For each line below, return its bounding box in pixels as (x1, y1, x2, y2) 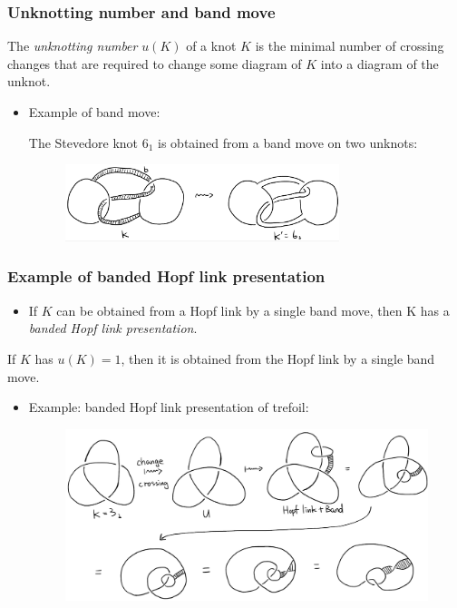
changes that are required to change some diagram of (7, 54, 302, 73)
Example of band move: (28, 103, 160, 121)
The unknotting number (7, 36, 138, 55)
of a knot (186, 36, 237, 55)
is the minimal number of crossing (255, 36, 444, 55)
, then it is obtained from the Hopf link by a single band (121, 348, 435, 368)
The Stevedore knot (28, 132, 139, 152)
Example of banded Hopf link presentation (7, 265, 326, 288)
